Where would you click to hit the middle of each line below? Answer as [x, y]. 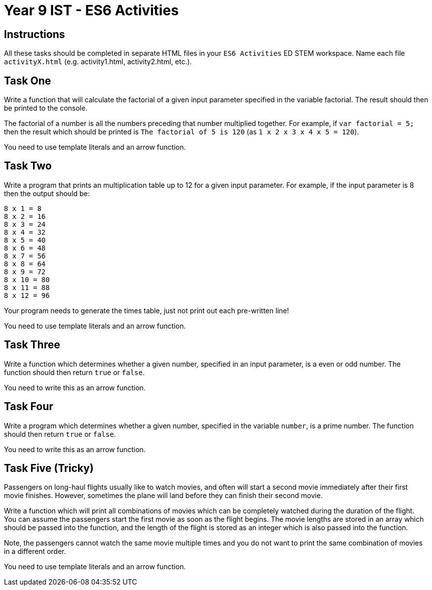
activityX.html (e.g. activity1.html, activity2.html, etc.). [98, 62]
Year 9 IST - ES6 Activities [91, 10]
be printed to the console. [46, 108]
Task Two [28, 166]
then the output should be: [47, 193]
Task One [28, 81]
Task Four [29, 407]
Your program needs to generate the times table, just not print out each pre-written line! [147, 310]
